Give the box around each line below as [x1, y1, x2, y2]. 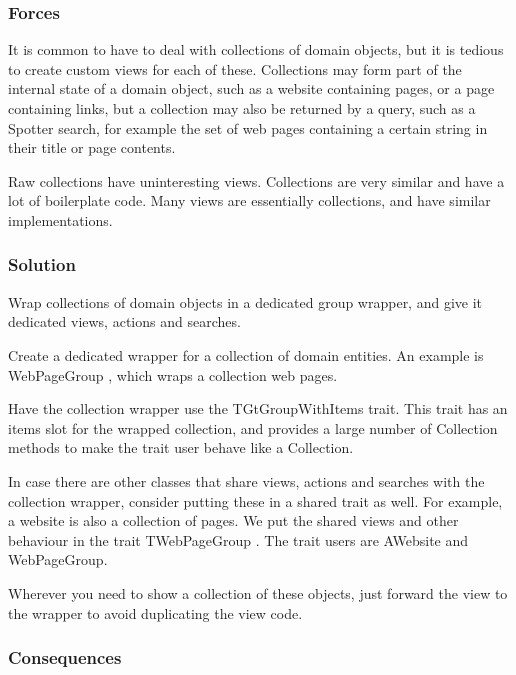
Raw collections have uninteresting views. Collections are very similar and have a [8, 170, 505, 191]
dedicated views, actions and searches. [8, 311, 241, 332]
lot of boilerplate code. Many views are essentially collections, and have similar [8, 190, 491, 211]
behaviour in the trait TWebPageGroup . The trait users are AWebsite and [8, 529, 469, 550]
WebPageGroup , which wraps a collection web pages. [8, 364, 338, 385]
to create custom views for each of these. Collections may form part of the [8, 58, 462, 79]
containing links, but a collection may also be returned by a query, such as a [8, 98, 476, 118]
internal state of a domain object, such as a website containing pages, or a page [8, 78, 495, 99]
